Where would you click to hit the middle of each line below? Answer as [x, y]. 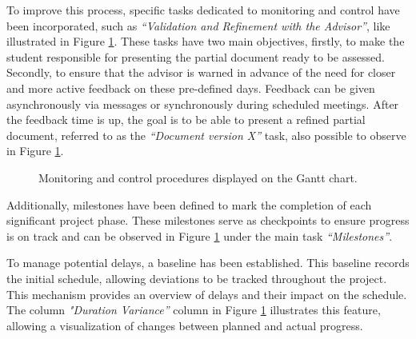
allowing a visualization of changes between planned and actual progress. [185, 325]
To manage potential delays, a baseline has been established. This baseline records [208, 263]
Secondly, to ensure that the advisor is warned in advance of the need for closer [201, 72]
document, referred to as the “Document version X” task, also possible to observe [206, 135]
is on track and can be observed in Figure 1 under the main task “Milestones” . [200, 235]
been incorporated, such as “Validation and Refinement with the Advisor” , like [198, 25]
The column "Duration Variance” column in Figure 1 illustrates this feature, [194, 310]
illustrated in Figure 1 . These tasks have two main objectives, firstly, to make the [206, 41]
